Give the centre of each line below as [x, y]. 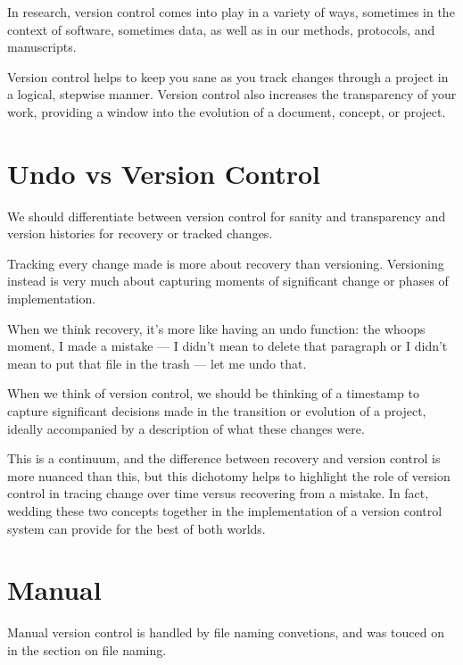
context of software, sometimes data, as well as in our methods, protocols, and [221, 29]
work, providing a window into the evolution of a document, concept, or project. [227, 111]
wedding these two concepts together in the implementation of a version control [225, 511]
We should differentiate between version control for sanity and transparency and [227, 216]
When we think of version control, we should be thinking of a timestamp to [213, 393]
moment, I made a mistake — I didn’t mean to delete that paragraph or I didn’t [227, 346]
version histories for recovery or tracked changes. [140, 233]
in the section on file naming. [87, 649]
